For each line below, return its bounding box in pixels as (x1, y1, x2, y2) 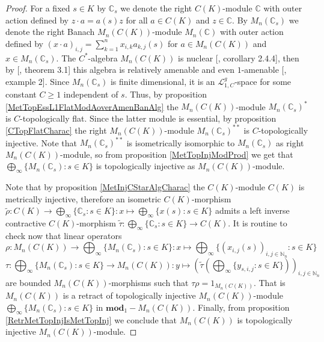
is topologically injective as (96, 160, 195, 172)
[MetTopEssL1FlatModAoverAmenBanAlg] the (5, 100, 179, 113)
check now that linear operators (5, 229, 122, 241)
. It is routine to (228, 217, 287, 229)
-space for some (234, 75, 292, 87)
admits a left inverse (215, 204, 290, 217)
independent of (63, 88, 118, 101)
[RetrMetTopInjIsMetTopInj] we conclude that (5, 313, 177, 326)
